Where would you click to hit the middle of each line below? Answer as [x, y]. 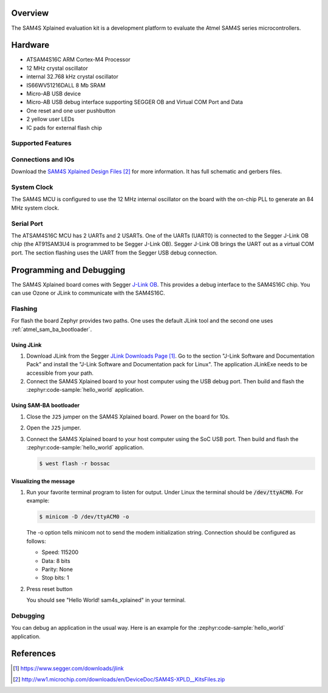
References [33, 654]
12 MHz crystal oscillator [57, 68]
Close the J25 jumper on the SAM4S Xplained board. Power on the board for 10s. [128, 417]
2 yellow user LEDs [50, 119]
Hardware [30, 45]
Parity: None [57, 569]
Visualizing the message [43, 481]
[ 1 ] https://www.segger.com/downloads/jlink [68, 668]
